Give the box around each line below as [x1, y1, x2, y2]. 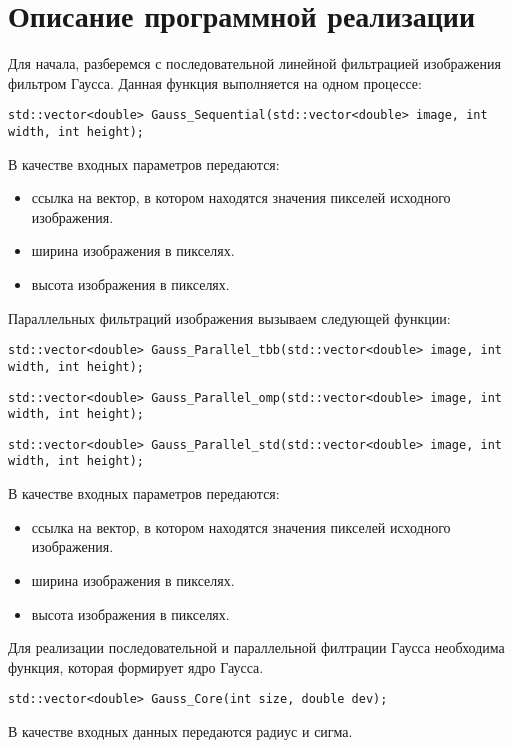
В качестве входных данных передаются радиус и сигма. [8, 720, 353, 741]
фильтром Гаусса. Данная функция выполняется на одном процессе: [8, 72, 422, 93]
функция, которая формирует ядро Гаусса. [8, 656, 264, 677]
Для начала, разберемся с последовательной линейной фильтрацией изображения [8, 53, 501, 74]
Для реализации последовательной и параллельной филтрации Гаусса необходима [8, 637, 505, 658]
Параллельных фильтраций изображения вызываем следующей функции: [8, 307, 451, 328]
